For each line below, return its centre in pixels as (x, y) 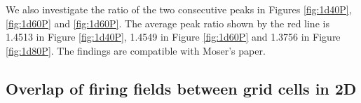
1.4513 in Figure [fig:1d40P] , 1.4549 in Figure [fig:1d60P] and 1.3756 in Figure (173, 37)
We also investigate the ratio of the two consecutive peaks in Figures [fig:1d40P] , (179, 9)
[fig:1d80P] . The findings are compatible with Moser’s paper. (136, 50)
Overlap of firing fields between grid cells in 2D (181, 88)
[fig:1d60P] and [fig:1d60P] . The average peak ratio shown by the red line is (168, 23)
